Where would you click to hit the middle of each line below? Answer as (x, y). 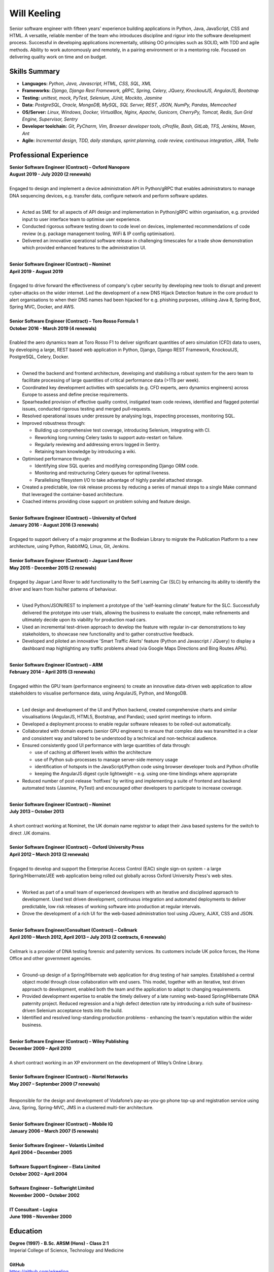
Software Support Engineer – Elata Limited (55, 1167)
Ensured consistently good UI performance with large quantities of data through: (106, 745)
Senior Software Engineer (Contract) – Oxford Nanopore (70, 167)
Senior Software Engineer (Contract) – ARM (56, 664)
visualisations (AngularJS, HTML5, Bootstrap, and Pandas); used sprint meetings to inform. (117, 717)
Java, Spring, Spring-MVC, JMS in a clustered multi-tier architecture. (81, 1108)
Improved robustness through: (54, 423)
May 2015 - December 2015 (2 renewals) (53, 568)
